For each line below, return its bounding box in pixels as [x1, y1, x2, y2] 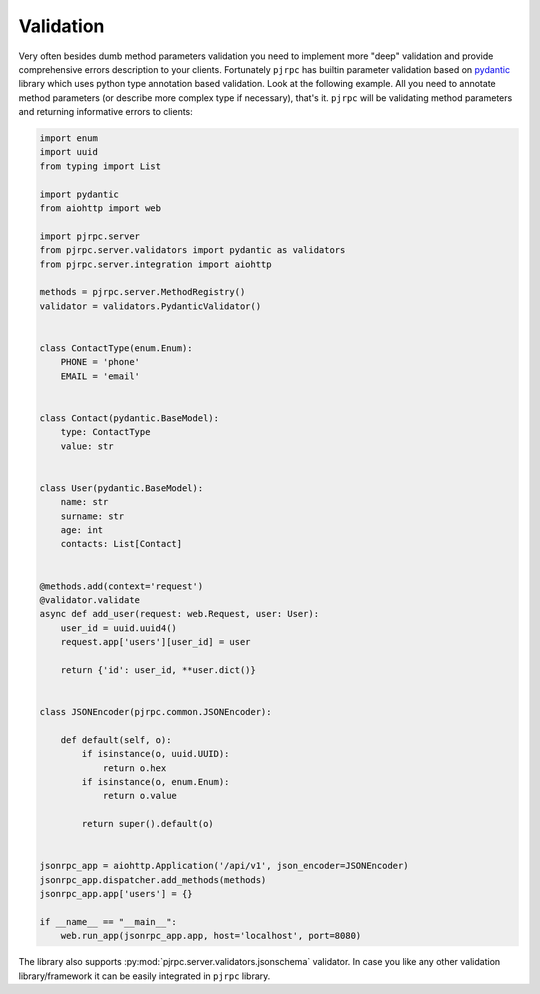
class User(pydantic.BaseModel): [39, 482, 204, 494]
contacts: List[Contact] [60, 538, 183, 550]
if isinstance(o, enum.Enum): [81, 776, 230, 788]
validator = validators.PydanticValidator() [39, 300, 262, 312]
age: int [60, 525, 104, 536]
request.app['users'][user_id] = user [60, 636, 251, 648]
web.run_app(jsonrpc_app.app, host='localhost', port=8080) [60, 930, 362, 942]
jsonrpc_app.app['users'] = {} [39, 888, 194, 900]
